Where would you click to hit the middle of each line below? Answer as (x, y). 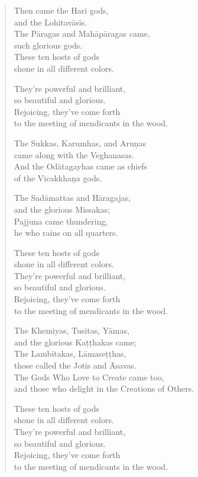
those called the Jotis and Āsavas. (75, 365)
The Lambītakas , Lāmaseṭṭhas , (70, 353)
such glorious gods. (48, 45)
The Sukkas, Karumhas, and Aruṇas (80, 143)
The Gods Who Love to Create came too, (89, 377)
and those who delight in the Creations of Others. (104, 388)
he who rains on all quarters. (66, 233)
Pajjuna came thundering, (61, 221)
